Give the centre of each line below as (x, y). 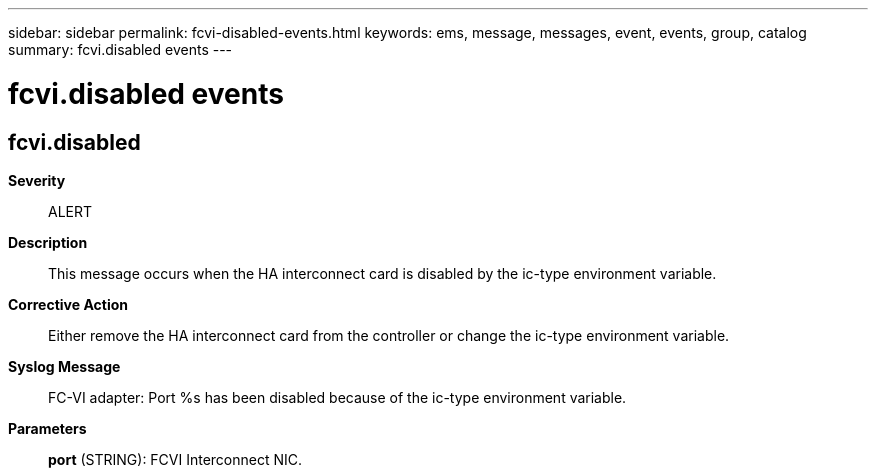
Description (48, 242)
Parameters (47, 428)
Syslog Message (64, 366)
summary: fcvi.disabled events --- (120, 49)
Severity (37, 180)
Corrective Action (68, 304)
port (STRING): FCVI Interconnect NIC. (175, 459)
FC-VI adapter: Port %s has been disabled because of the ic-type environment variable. (337, 397)
